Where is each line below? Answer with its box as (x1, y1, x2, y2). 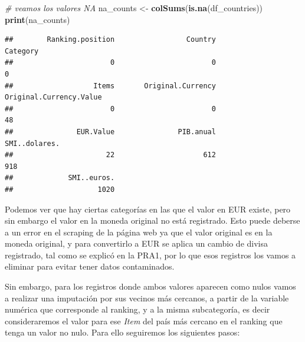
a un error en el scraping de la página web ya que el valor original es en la (5, 225, 273, 238)
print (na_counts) (5, 13, 70, 25)
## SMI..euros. (5, 174, 115, 182)
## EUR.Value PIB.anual (5, 127, 216, 136)
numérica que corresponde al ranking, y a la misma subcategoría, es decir (5, 303, 270, 316)
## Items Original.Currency (5, 81, 216, 90)
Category (5, 47, 39, 55)
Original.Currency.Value (5, 93, 102, 102)
